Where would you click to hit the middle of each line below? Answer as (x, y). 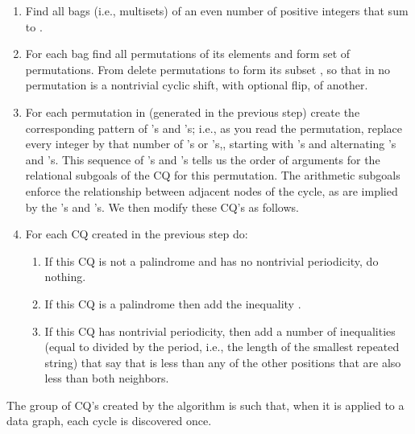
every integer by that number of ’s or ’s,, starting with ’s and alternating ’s (211, 144)
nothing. (65, 277)
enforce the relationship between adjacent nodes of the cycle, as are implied (212, 190)
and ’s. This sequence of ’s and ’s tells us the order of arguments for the (203, 159)
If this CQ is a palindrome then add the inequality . (173, 303)
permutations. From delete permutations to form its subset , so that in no (208, 69)
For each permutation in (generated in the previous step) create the (193, 112)
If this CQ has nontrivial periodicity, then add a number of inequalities (220, 331)
